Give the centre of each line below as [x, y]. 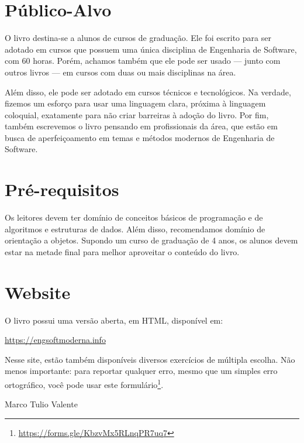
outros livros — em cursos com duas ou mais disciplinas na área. [120, 72]
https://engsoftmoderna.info [55, 340]
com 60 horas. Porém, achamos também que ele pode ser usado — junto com [143, 61]
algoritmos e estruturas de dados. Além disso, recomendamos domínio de [135, 229]
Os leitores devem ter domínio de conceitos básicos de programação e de [134, 217]
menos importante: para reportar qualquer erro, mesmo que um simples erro [141, 371]
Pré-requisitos [62, 189]
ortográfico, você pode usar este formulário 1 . [84, 384]
